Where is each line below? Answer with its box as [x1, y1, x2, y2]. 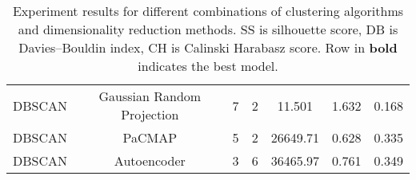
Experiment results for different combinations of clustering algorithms [12, 2, 404, 20]
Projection [121, 105, 179, 123]
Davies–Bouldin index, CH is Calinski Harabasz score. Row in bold [18, 38, 398, 57]
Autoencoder [114, 151, 186, 170]
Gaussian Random [98, 87, 202, 105]
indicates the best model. [138, 57, 278, 75]
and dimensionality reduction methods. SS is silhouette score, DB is [18, 20, 398, 38]
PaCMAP [122, 128, 178, 147]
